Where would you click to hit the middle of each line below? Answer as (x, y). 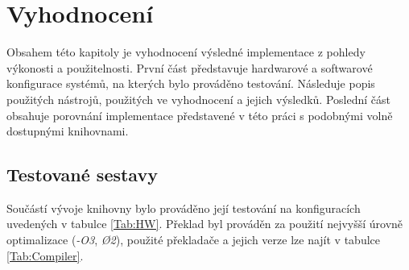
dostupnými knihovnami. (68, 131)
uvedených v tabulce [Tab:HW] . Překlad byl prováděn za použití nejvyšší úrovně (205, 224)
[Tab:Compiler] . (45, 255)
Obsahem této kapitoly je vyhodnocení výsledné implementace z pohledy (186, 52)
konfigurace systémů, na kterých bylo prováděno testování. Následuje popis (191, 83)
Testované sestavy (82, 174)
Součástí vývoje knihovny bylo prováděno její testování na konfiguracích (184, 208)
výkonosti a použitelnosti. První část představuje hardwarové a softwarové (190, 67)
